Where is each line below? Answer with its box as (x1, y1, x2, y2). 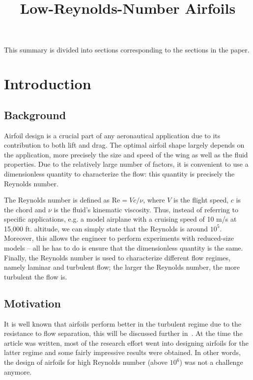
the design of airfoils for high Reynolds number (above (4, 357, 168, 367)
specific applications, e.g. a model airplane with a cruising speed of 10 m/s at (4, 214, 237, 224)
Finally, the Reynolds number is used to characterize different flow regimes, (4, 252, 230, 262)
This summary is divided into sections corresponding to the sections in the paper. (4, 45, 250, 55)
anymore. (4, 366, 32, 377)
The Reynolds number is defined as (4, 195, 110, 205)
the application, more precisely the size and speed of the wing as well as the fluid (4, 149, 248, 159)
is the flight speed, (173, 195, 229, 205)
